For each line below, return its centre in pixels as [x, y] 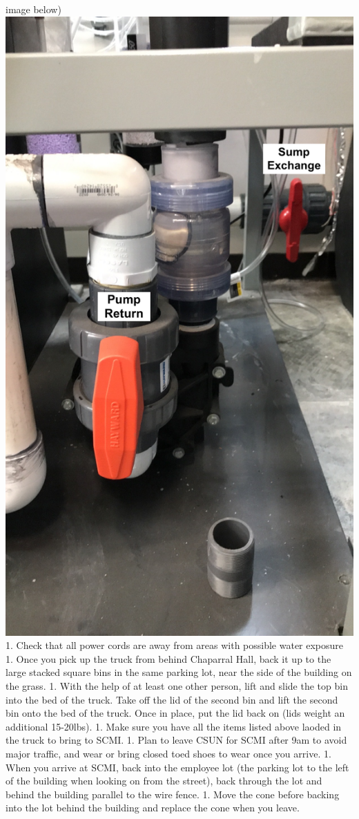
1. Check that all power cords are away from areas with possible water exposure [175, 645]
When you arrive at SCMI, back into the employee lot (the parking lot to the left [177, 767]
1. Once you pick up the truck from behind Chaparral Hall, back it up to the [168, 658]
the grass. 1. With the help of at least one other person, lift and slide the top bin [177, 685]
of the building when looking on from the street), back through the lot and [164, 781]
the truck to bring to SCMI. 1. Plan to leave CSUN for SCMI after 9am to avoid [176, 740]
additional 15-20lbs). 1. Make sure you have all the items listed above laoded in [174, 726]
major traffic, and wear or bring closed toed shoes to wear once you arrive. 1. [168, 753]
